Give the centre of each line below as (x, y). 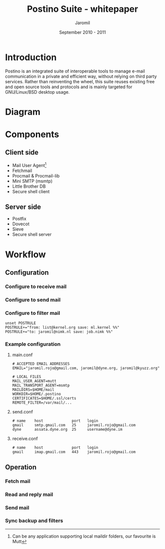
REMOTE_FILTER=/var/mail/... (42, 403)
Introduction (31, 57)
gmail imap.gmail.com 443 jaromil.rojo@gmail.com (74, 452)
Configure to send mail (33, 300)
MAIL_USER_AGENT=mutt (34, 381)
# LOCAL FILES (27, 377)
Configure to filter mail (33, 313)
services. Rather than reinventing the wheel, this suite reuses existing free (80, 81)
